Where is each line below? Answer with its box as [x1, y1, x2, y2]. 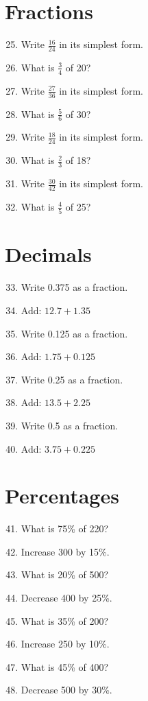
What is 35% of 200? [21, 613, 109, 628]
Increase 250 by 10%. [21, 637, 110, 651]
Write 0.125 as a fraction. [21, 326, 128, 340]
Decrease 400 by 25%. [21, 591, 112, 605]
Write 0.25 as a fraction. [21, 372, 123, 386]
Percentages [5, 482, 119, 510]
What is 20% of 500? [21, 567, 109, 582]
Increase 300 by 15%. [21, 544, 110, 558]
